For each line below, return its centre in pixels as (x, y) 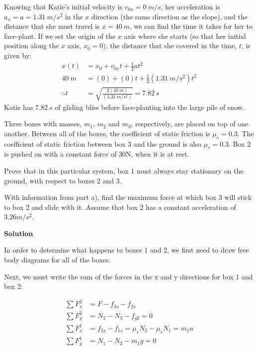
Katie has (19, 107)
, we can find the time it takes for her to (191, 26)
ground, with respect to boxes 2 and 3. (63, 180)
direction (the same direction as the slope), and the (169, 16)
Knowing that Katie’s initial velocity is (63, 6)
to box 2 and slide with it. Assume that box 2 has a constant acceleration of (120, 207)
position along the (32, 45)
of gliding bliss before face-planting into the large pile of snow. (150, 107)
